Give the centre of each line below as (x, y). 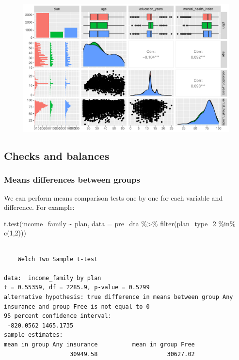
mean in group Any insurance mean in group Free (99, 344)
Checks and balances (57, 155)
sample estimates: (33, 335)
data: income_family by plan (53, 278)
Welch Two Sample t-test (58, 259)
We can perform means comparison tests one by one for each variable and (113, 197)
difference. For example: (39, 207)
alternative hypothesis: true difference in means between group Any (119, 297)
